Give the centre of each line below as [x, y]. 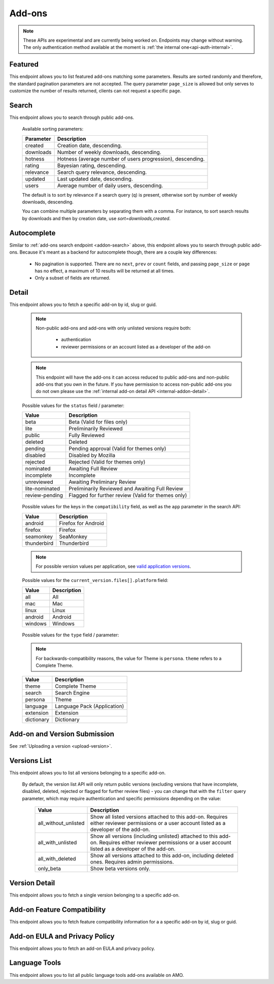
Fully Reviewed [87, 436]
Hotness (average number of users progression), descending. [131, 159]
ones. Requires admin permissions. [132, 862]
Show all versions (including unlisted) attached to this [154, 836]
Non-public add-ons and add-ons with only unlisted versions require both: [113, 328]
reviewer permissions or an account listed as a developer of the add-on [136, 347]
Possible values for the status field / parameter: [73, 405]
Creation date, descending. [90, 145]
